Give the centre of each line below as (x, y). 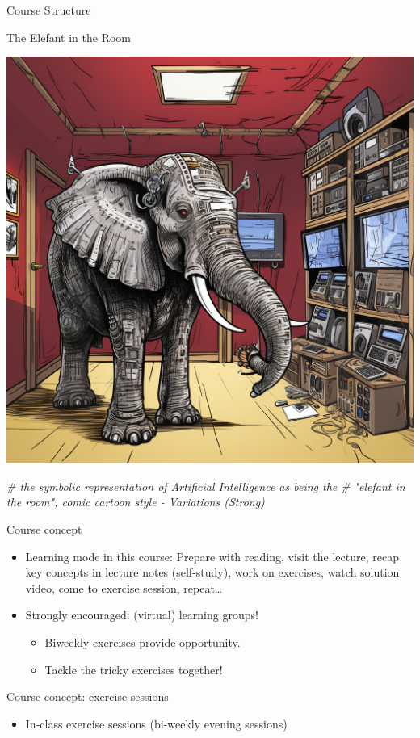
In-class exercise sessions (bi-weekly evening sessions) (156, 723)
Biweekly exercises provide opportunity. (143, 642)
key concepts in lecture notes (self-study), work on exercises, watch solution (212, 572)
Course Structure (49, 10)
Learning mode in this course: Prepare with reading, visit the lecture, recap (212, 556)
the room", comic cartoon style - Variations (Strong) (136, 502)
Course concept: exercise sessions (88, 696)
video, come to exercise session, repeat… (124, 587)
